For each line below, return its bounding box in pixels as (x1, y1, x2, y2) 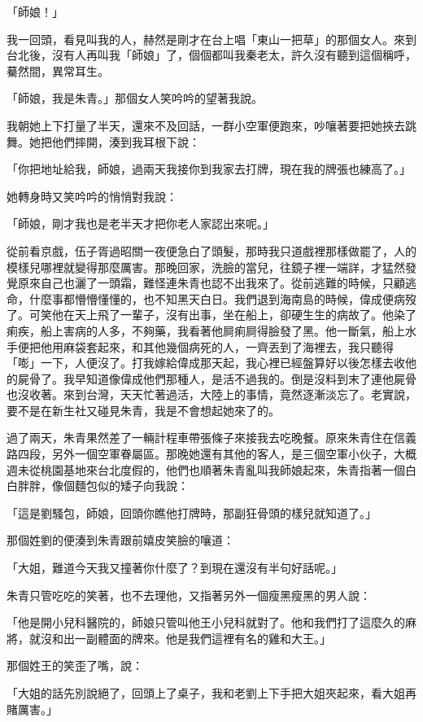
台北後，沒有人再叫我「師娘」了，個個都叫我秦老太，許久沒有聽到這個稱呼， (7, 46, 416, 63)
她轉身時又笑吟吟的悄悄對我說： (7, 187, 177, 204)
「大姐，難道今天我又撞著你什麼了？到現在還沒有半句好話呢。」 (7, 559, 342, 576)
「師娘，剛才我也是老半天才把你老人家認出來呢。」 (7, 215, 274, 232)
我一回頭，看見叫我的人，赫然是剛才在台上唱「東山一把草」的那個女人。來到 (7, 30, 416, 47)
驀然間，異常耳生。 (7, 62, 109, 79)
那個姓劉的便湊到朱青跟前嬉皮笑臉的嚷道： (7, 532, 234, 549)
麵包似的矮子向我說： (74, 477, 189, 494)
